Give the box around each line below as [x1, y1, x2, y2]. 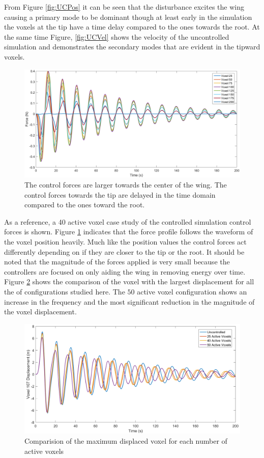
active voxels [24, 445, 64, 456]
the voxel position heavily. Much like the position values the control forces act [4, 236, 247, 247]
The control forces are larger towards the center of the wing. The [24, 179, 227, 190]
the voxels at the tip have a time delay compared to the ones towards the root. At [4, 21, 260, 32]
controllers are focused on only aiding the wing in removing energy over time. [4, 266, 246, 277]
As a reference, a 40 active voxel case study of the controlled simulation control [4, 216, 251, 227]
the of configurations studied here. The [4, 286, 125, 297]
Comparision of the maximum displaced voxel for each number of [24, 436, 227, 446]
